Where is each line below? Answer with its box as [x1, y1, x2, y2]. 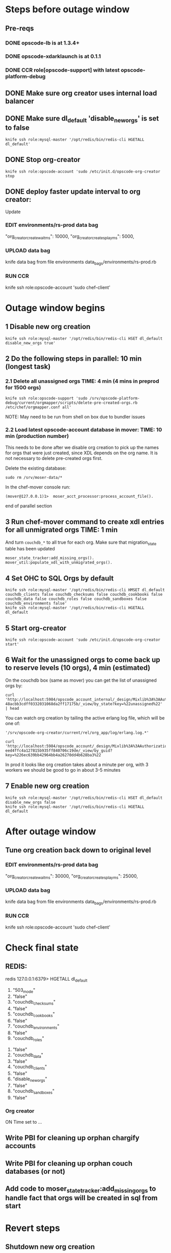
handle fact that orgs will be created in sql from [5, 1194, 158, 1202]
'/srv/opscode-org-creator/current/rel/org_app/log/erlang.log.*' [5, 730, 149, 735]
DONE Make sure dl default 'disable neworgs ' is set [5, 114, 159, 124]
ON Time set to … [5, 1119, 42, 1125]
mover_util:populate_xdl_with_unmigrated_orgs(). [5, 560, 113, 565]
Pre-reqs [5, 24, 34, 33]
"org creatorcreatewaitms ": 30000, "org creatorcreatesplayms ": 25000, [5, 873, 138, 880]
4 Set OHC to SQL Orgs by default [5, 574, 114, 583]
